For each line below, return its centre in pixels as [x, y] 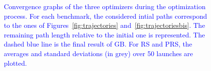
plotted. [16, 63]
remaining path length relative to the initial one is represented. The [105, 34]
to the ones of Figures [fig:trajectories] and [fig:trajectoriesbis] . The [105, 25]
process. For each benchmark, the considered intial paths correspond [105, 16]
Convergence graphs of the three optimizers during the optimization [105, 6]
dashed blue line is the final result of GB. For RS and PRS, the [98, 44]
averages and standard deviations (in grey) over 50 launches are [98, 53]
